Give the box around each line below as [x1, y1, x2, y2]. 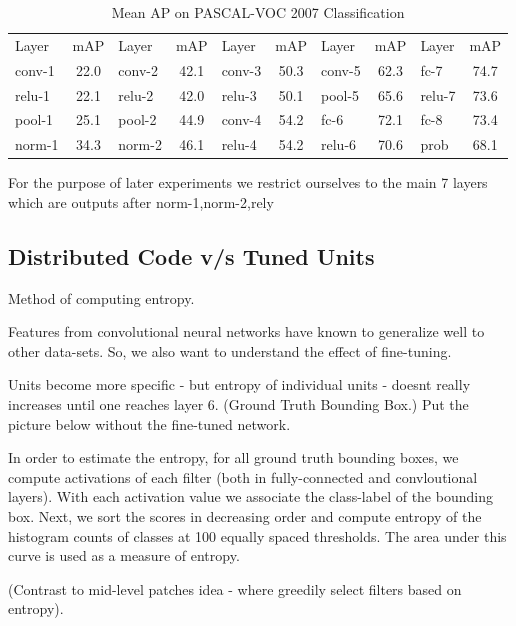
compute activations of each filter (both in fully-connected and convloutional [8, 466, 478, 487]
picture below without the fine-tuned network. [8, 413, 291, 434]
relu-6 [321, 134, 357, 155]
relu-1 [15, 84, 51, 105]
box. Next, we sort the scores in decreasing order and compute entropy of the [8, 506, 482, 527]
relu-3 [221, 84, 257, 105]
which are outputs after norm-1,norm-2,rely [8, 191, 274, 212]
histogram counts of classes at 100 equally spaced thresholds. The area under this [8, 525, 507, 546]
